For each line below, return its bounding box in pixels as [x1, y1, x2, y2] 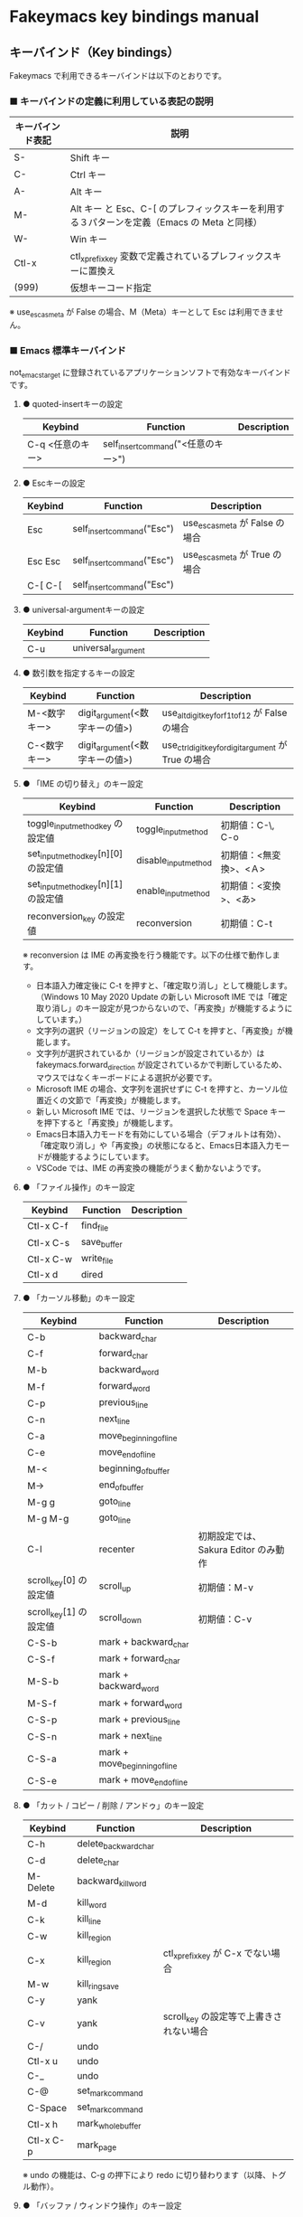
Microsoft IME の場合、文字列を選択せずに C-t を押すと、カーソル [35, 1083, 280, 1094]
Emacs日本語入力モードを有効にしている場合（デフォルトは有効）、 [35, 1128, 287, 1139]
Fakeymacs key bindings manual [9, 6, 260, 27]
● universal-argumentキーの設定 [22, 604, 145, 616]
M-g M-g [26, 1513, 69, 1525]
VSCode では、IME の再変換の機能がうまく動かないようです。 [35, 1162, 266, 1173]
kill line [76, 1912, 102, 1927]
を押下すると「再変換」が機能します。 [35, 1117, 179, 1127]
